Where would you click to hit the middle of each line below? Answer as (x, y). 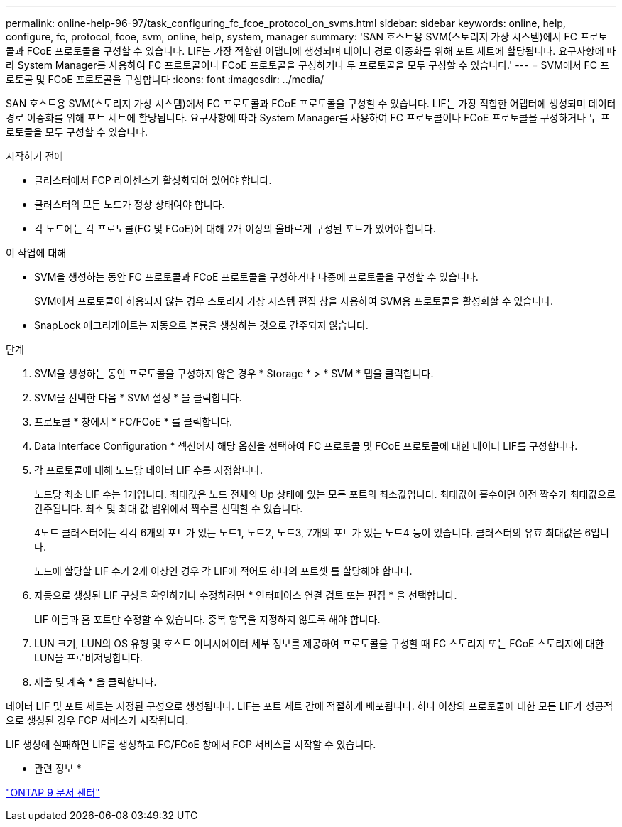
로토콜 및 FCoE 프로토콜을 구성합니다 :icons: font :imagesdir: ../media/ (165, 79)
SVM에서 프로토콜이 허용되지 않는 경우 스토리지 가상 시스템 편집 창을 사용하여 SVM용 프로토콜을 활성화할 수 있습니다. (294, 301)
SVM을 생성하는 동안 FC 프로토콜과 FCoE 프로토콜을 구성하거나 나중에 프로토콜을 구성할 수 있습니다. (256, 277)
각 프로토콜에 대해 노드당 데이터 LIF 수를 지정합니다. (149, 470)
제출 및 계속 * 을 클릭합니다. (96, 682)
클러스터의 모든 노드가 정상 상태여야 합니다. (130, 204)
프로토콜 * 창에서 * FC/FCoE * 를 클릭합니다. (133, 422)
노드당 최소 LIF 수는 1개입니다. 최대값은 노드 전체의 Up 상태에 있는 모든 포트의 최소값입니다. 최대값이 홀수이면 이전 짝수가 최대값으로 (325, 494)
